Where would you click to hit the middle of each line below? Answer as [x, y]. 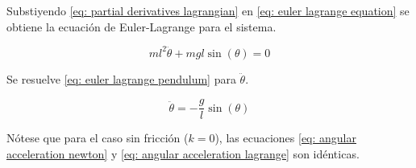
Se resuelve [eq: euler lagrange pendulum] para [121, 78]
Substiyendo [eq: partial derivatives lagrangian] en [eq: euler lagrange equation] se [208, 10]
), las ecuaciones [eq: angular [285, 138]
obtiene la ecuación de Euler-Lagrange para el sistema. [141, 26]
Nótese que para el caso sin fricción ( [98, 138]
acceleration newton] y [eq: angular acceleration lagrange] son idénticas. [183, 153]
